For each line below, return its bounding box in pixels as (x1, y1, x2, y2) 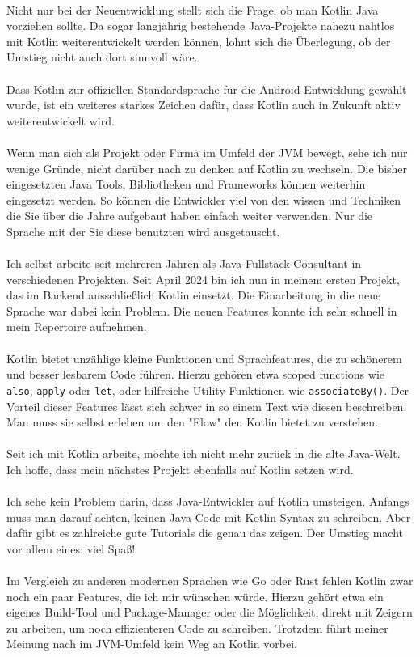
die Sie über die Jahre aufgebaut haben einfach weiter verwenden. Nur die (6, 207, 373, 224)
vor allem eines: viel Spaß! (6, 540, 136, 557)
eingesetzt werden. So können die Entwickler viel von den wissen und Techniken (6, 191, 401, 208)
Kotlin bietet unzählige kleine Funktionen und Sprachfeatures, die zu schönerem (6, 350, 402, 367)
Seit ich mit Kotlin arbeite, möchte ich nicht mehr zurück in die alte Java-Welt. (6, 445, 401, 462)
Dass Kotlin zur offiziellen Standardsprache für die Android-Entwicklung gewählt (6, 80, 407, 97)
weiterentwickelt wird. (6, 112, 115, 129)
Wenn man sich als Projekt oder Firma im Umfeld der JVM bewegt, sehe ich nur (6, 143, 408, 160)
